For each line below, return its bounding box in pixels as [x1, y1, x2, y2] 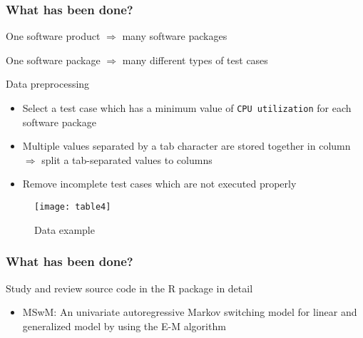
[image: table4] [34, 202, 111, 212]
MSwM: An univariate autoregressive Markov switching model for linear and [22, 304, 357, 319]
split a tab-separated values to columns [41, 152, 213, 167]
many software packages [122, 29, 227, 43]
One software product [6, 29, 101, 43]
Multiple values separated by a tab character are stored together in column [22, 138, 351, 153]
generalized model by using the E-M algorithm [22, 318, 226, 333]
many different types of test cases [122, 52, 268, 67]
